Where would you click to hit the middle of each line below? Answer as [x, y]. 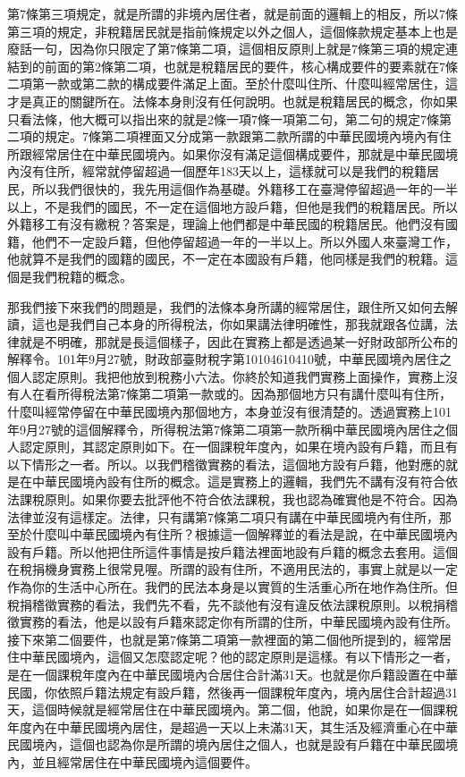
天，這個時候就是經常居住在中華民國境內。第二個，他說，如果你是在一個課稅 [232, 709]
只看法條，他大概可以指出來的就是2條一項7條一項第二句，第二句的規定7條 [223, 118]
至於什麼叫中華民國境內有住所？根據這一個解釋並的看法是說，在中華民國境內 [232, 534]
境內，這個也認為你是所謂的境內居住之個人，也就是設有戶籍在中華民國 [238, 744]
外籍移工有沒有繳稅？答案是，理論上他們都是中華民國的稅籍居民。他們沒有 [226, 224]
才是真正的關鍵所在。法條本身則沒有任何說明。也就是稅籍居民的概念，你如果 [232, 101]
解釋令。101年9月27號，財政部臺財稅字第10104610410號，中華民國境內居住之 [229, 359]
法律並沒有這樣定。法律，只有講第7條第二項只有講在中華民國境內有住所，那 [229, 516]
